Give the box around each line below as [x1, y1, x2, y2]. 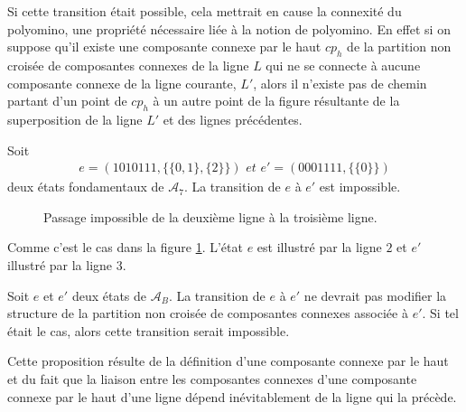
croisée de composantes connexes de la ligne [7, 55, 249, 74]
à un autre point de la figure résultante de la [153, 91, 400, 110]
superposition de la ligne [7, 109, 143, 128]
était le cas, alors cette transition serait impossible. [7, 321, 290, 340]
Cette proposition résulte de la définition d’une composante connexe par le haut [7, 351, 449, 370]
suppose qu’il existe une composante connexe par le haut [7, 37, 322, 56]
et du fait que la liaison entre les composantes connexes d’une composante [7, 369, 417, 388]
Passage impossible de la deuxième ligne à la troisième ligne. [43, 207, 377, 226]
